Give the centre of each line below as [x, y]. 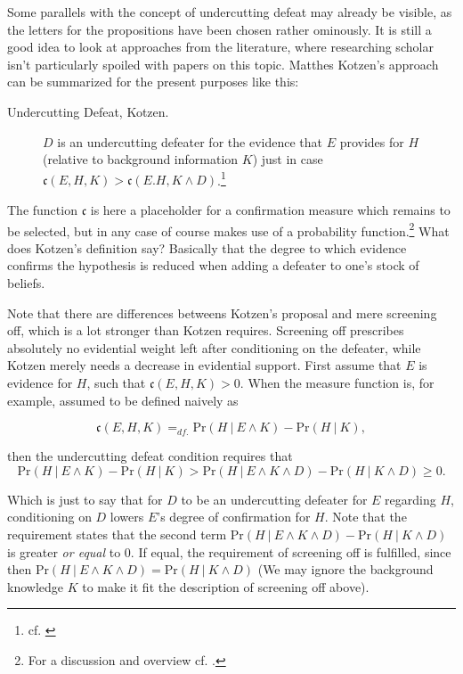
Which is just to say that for [85, 499]
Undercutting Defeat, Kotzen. [88, 111]
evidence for [40, 382]
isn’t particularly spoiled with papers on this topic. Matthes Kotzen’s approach [223, 64]
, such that [116, 382]
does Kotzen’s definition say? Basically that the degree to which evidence [207, 247]
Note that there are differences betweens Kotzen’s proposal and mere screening [222, 312]
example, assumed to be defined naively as [123, 400]
